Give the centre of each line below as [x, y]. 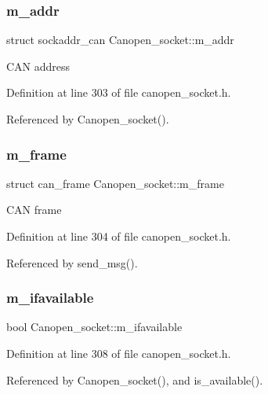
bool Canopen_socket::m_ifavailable [94, 327]
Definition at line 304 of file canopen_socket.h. [119, 236]
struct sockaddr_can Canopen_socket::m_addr [120, 40]
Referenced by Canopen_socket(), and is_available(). [135, 379]
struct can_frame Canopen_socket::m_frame [115, 183]
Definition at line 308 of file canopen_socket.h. [119, 353]
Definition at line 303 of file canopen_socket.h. [119, 92]
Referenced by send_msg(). [72, 262]
